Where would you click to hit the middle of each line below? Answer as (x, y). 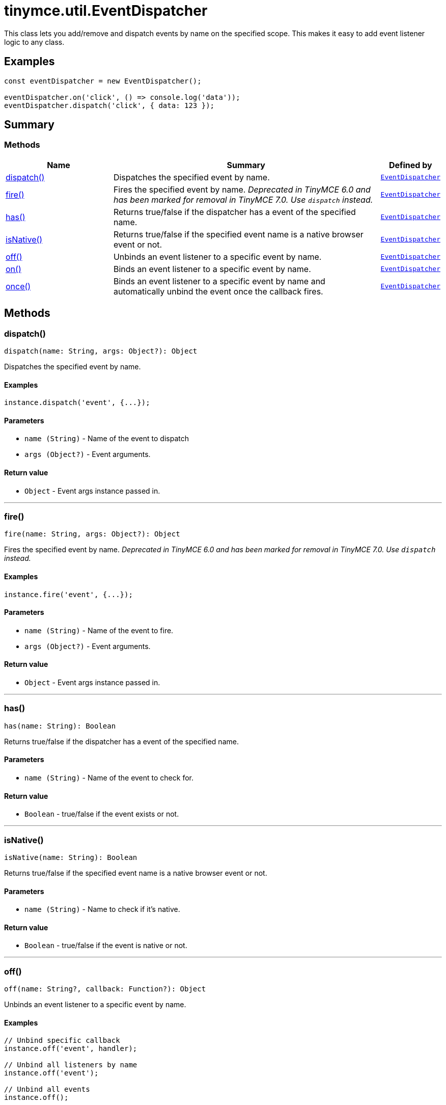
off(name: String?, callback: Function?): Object (105, 989)
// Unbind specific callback (62, 1041)
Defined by (410, 165)
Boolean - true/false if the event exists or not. (102, 814)
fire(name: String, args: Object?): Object (92, 534)
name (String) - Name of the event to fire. (99, 630)
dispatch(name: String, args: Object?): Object (101, 351)
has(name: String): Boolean (60, 726)
